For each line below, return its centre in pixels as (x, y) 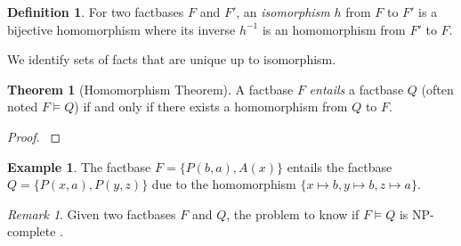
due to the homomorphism (224, 184)
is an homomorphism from (334, 29)
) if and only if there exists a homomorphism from (211, 107)
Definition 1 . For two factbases (96, 12)
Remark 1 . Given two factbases (92, 213)
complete (32, 231)
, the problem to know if (293, 213)
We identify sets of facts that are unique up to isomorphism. (172, 59)
